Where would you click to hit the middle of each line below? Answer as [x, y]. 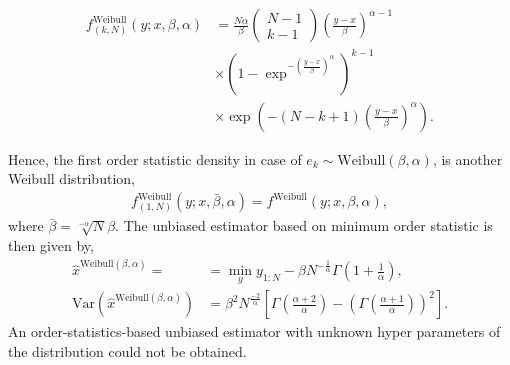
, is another [467, 158]
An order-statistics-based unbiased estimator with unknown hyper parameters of [254, 331]
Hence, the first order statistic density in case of [155, 158]
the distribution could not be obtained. [127, 351]
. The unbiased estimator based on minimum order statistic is [304, 225]
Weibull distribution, [71, 178]
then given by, [51, 244]
